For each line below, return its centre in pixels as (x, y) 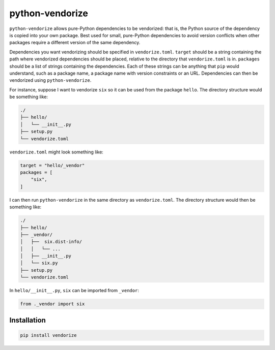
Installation (28, 320)
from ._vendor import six (52, 304)
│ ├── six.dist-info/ (51, 242)
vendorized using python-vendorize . (50, 80)
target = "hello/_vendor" (52, 165)
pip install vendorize (48, 335)
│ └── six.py (39, 263)
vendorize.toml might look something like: (57, 152)
